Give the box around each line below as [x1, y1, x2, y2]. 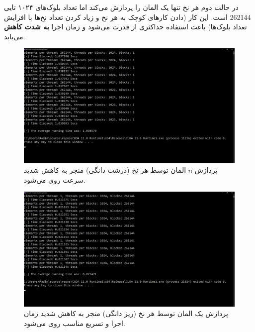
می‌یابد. [4, 31, 25, 41]
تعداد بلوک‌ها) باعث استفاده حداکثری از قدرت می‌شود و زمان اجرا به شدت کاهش [4, 21, 247, 32]
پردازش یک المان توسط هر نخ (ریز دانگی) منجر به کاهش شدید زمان [24, 308, 228, 319]
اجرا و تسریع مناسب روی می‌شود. [24, 318, 125, 328]
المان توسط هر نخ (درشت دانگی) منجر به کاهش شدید [24, 165, 186, 175]
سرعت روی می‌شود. [24, 174, 85, 185]
